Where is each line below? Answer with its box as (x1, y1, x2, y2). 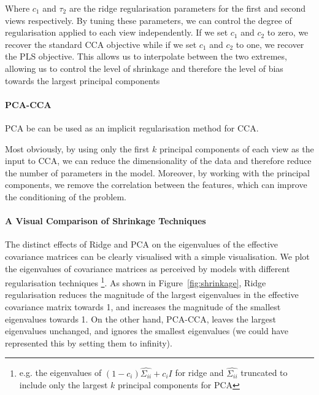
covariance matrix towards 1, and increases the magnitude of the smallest (5, 300, 281, 313)
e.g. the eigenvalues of (19, 366, 102, 379)
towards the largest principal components (5, 74, 160, 87)
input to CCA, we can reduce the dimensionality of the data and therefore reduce (5, 154, 312, 167)
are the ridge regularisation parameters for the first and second (69, 2, 306, 14)
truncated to (240, 366, 288, 379)
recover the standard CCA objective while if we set (5, 37, 197, 50)
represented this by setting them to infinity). (5, 336, 172, 349)
